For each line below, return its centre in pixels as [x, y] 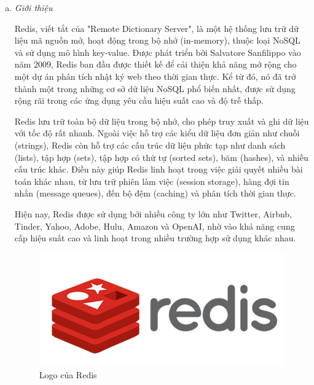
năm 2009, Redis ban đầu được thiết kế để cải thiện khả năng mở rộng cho [155, 64]
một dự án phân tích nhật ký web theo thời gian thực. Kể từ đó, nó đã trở [155, 76]
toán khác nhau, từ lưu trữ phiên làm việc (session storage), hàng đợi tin [152, 181]
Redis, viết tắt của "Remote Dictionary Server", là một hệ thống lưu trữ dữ [156, 28]
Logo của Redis [68, 374]
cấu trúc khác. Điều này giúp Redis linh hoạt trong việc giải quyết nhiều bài [159, 169]
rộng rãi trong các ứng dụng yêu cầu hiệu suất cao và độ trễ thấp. [139, 100]
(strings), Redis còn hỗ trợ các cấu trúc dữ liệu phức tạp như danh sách [150, 145]
